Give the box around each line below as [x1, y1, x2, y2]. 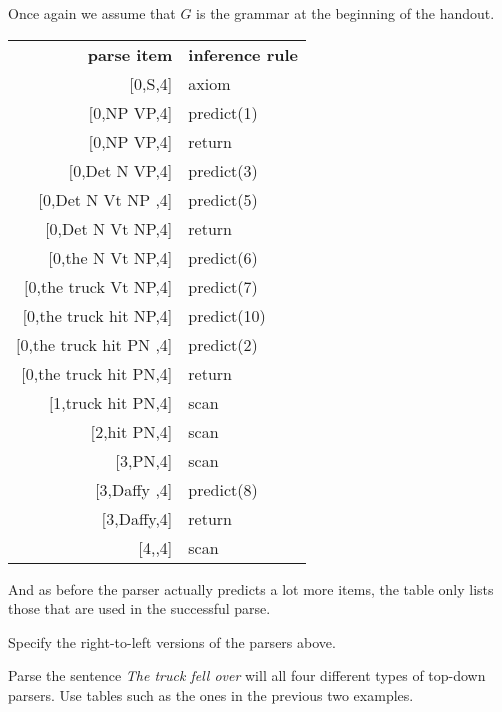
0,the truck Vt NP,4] [28, 274, 173, 298]
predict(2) [188, 332, 258, 356]
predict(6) [188, 245, 258, 269]
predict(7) [188, 274, 258, 298]
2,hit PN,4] [95, 419, 173, 443]
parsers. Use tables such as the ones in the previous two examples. [8, 684, 414, 705]
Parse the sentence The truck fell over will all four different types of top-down [8, 665, 486, 686]
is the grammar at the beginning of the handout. [196, 3, 495, 23]
